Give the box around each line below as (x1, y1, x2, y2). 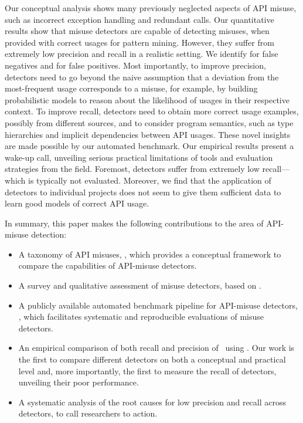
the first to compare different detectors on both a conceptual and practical (18, 353, 286, 366)
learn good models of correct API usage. (5, 197, 149, 209)
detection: (31, 228, 67, 241)
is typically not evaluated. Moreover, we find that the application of (28, 174, 271, 186)
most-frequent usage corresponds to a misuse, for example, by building (5, 82, 258, 94)
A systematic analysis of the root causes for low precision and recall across (18, 395, 287, 408)
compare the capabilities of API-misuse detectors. (18, 259, 197, 272)
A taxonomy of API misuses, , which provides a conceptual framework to (18, 248, 281, 260)
